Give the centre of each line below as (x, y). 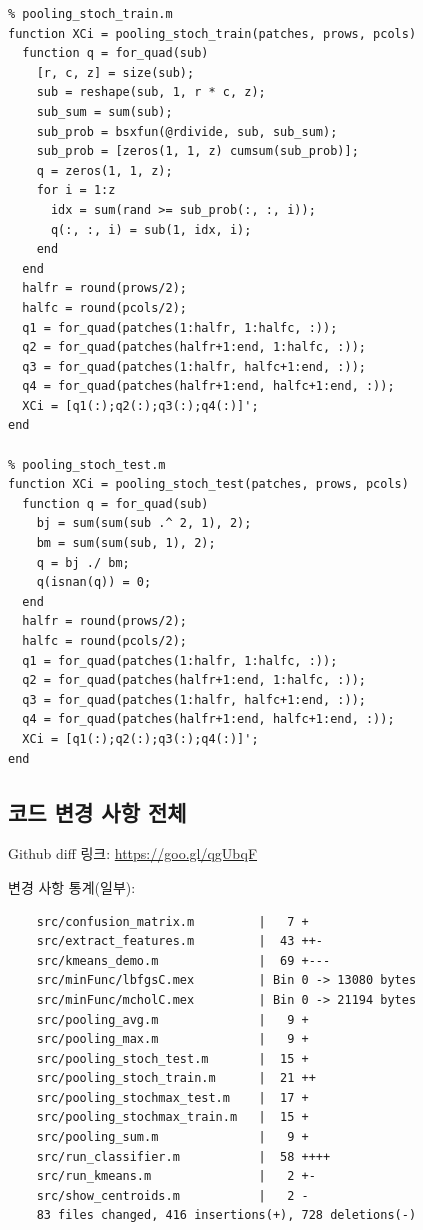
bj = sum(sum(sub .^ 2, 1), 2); (144, 523)
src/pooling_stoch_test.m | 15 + (172, 1058)
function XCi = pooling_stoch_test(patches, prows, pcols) (208, 484)
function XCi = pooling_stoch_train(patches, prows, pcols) (212, 33)
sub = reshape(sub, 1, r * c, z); (151, 92)
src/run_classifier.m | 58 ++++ (183, 1156)
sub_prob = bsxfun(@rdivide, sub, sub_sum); (187, 131)
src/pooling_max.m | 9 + (172, 1039)
